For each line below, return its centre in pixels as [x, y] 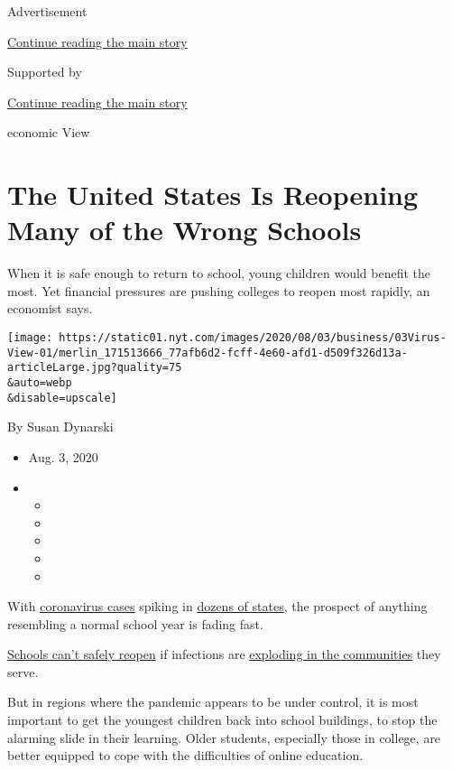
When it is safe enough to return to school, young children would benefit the [219, 273]
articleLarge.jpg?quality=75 [95, 368]
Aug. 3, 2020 [63, 456]
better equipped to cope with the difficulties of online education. [185, 755]
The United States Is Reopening [213, 195]
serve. [23, 671]
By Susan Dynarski [60, 427]
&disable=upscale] [62, 398]
